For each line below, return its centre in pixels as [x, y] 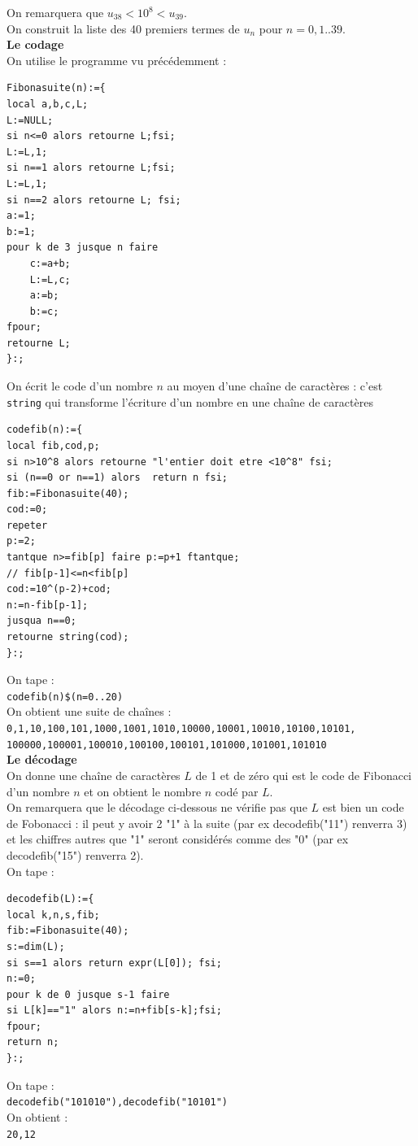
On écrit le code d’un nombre [80, 386]
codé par [237, 791]
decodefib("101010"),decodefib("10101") [118, 1102]
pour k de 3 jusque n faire [83, 248]
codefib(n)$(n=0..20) [65, 697]
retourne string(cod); [68, 637]
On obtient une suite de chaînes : [89, 711]
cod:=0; [27, 510]
